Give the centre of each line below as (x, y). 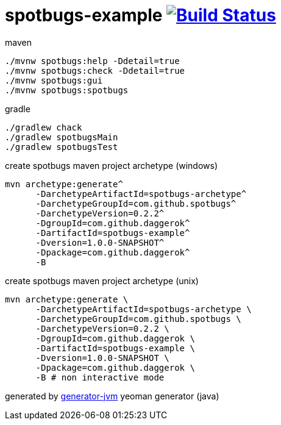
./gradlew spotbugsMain (62, 137)
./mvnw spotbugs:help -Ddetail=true (92, 61)
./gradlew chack (44, 127)
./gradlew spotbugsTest (62, 147)
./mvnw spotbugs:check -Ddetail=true (95, 70)
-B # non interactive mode (100, 377)
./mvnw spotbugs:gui (54, 80)
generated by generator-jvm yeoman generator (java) (112, 396)
